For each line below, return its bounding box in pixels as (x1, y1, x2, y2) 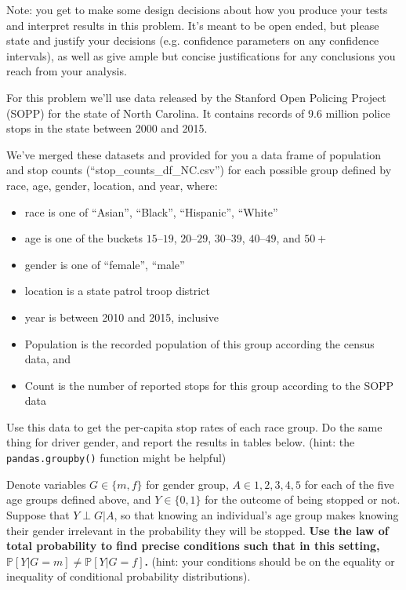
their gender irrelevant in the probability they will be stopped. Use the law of (6, 522, 389, 538)
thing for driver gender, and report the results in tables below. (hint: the (6, 434, 355, 450)
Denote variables (6, 475, 86, 492)
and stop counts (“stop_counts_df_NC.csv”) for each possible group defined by (6, 162, 392, 178)
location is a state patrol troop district (24, 282, 210, 299)
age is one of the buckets (24, 230, 143, 246)
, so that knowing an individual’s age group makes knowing (114, 506, 399, 523)
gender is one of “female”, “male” (24, 256, 185, 272)
